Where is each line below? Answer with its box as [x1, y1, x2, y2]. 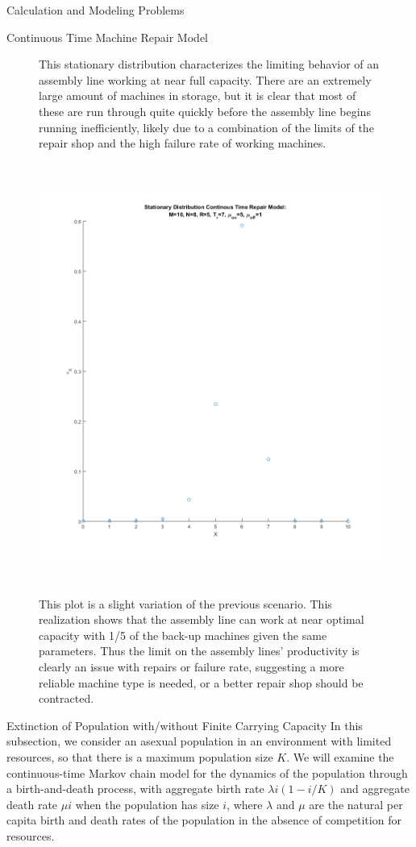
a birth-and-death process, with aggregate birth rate [6, 780, 264, 797]
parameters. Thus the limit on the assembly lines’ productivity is [39, 642, 360, 659]
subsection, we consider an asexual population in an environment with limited [6, 733, 392, 749]
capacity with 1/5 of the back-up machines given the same [39, 626, 327, 643]
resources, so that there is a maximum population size [6, 749, 273, 766]
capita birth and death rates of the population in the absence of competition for [6, 812, 401, 828]
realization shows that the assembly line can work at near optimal [39, 611, 364, 628]
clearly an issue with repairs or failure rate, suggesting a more [39, 658, 344, 675]
